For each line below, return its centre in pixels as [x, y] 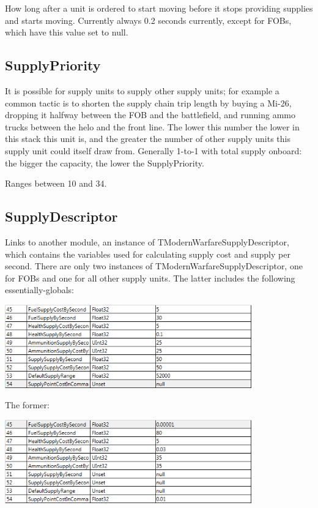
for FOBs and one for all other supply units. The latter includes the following [150, 278]
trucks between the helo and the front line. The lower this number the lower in [152, 126]
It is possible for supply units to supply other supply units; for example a [142, 90]
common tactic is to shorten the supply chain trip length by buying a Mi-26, [148, 103]
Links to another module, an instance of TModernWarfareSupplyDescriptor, [147, 241]
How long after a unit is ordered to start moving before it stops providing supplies [159, 8]
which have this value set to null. [67, 32]
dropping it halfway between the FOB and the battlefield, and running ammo [150, 115]
